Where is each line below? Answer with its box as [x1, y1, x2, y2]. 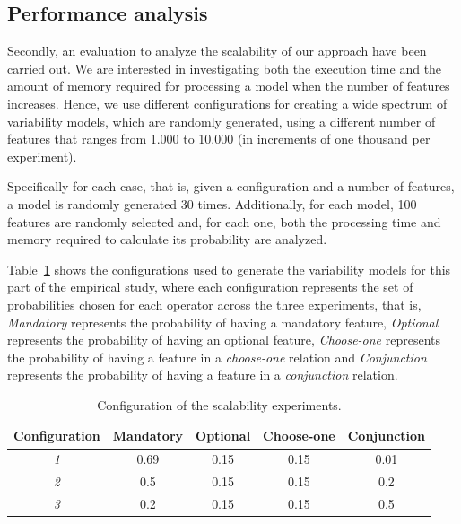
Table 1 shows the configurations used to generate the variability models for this [7, 259, 451, 278]
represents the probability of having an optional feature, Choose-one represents [7, 330, 441, 349]
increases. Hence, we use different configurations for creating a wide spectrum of [7, 93, 448, 112]
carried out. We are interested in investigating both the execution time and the [7, 58, 442, 77]
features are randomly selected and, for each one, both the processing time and [7, 212, 441, 231]
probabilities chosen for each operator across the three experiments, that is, [7, 294, 422, 313]
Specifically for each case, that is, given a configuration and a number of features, [7, 177, 455, 196]
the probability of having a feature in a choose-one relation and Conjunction [7, 347, 427, 366]
